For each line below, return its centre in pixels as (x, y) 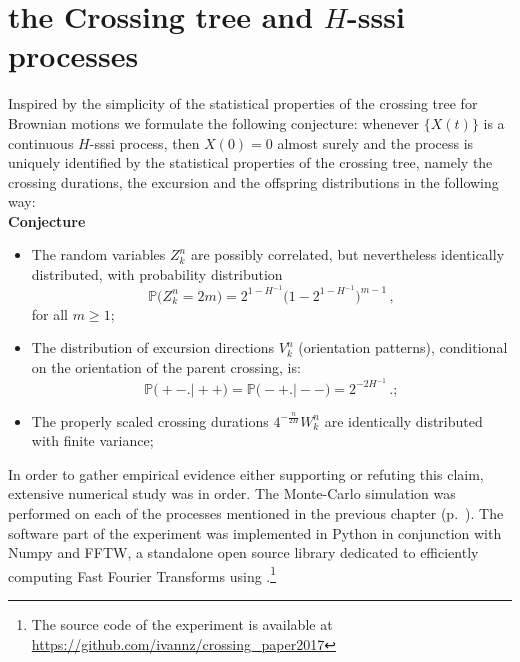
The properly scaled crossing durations (150, 420)
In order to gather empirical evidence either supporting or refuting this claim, (246, 473)
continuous (41, 142)
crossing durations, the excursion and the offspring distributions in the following (253, 181)
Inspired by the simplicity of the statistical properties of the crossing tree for (243, 103)
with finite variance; (92, 440)
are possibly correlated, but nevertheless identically (347, 254)
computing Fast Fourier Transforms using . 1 (142, 574)
